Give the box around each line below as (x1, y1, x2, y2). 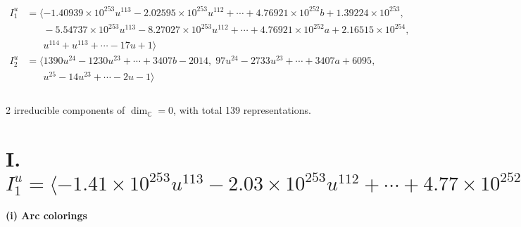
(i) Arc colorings (6, 208, 87, 223)
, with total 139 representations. (173, 103, 311, 117)
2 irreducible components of (6, 103, 125, 117)
